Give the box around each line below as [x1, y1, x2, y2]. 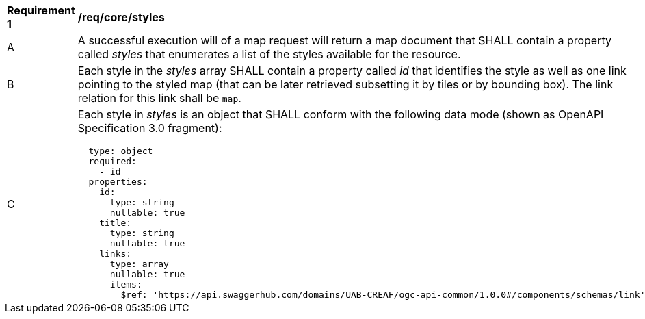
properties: [88, 177, 148, 187]
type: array [109, 259, 169, 269]
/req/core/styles [77, 10, 165, 24]
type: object [88, 146, 153, 156]
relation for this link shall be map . [77, 91, 241, 105]
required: [88, 156, 137, 166]
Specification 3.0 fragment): [77, 121, 222, 135]
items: [109, 279, 142, 290]
